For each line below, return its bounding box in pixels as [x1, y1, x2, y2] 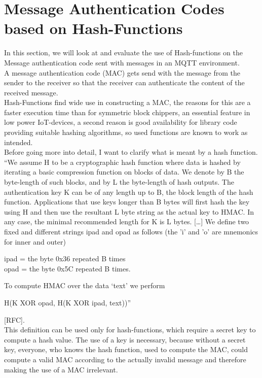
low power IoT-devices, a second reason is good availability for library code [4, 117, 237, 127]
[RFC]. [4, 314, 25, 325]
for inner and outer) [4, 236, 66, 247]
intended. [4, 136, 33, 147]
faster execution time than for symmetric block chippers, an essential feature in [4, 107, 250, 117]
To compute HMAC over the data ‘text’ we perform [4, 280, 165, 291]
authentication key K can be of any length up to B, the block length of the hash [4, 186, 253, 197]
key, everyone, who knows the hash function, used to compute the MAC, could [4, 344, 248, 355]
